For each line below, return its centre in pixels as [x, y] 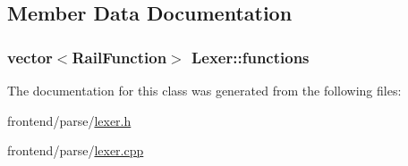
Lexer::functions [251, 57]
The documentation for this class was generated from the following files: [204, 90]
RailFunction [119, 57]
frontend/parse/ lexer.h [69, 120]
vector [30, 57]
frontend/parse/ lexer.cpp [76, 150]
